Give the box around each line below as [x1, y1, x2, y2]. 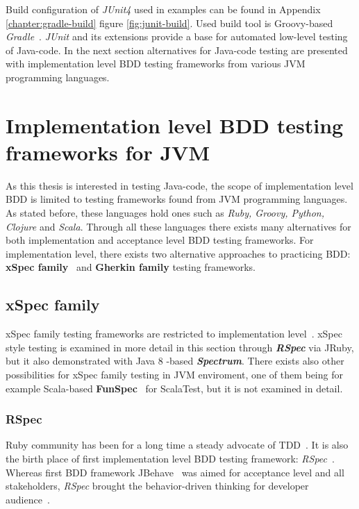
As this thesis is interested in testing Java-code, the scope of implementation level [6, 178, 353, 192]
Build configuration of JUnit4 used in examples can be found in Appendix [6, 2, 321, 16]
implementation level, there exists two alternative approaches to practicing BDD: [6, 246, 351, 260]
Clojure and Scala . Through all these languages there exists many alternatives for [6, 219, 351, 233]
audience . [6, 492, 50, 506]
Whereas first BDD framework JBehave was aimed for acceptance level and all [6, 465, 344, 479]
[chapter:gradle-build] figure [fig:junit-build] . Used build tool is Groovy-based [6, 15, 333, 30]
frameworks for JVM [6, 137, 210, 166]
